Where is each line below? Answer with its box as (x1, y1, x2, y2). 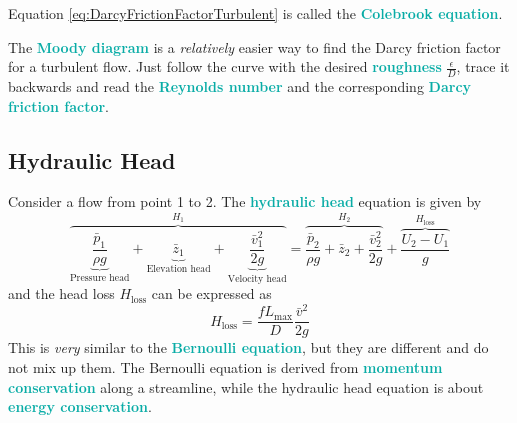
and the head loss (8, 283, 115, 304)
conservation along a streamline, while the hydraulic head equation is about (8, 376, 484, 397)
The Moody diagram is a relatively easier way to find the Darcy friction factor (8, 36, 501, 57)
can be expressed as (151, 283, 272, 304)
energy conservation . (8, 396, 152, 417)
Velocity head (227, 273, 287, 284)
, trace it (456, 56, 510, 77)
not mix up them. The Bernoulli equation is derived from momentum (8, 357, 443, 378)
